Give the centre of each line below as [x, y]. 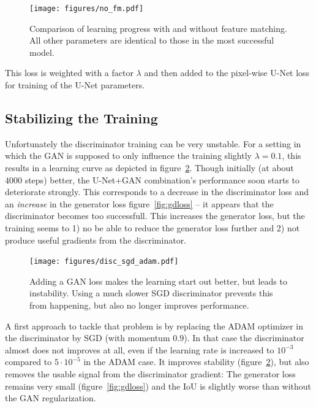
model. [42, 52]
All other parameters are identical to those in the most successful [152, 40]
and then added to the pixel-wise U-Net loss [227, 73]
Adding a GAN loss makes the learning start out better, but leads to [158, 281]
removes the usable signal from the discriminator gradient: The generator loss [150, 373]
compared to [28, 362]
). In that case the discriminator [244, 338]
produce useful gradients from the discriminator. [96, 240]
